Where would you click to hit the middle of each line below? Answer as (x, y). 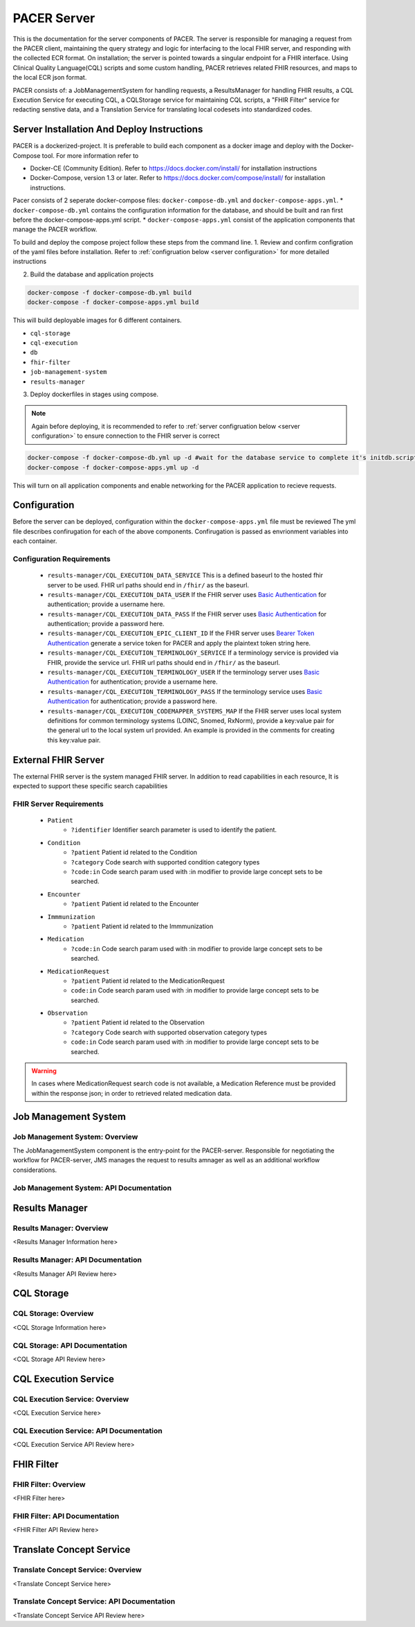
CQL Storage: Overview (53, 1314)
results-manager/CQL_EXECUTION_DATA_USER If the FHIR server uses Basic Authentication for (187, 594)
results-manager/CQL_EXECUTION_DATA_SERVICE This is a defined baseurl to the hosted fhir (185, 576)
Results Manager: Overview (61, 1228)
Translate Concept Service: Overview (77, 1570)
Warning (44, 1071)
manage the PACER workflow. (55, 229)
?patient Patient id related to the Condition (134, 853)
